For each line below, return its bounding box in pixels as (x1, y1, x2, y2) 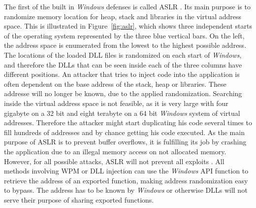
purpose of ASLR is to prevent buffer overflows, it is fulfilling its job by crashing (4, 137, 247, 147)
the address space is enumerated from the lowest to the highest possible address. (4, 40, 247, 50)
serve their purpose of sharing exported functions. (4, 194, 154, 205)
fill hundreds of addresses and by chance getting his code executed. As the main (4, 127, 245, 137)
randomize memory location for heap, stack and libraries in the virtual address (4, 11, 242, 21)
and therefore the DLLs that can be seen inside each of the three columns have (4, 59, 242, 69)
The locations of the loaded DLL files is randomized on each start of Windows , (4, 49, 242, 60)
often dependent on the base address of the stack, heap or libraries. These (4, 78, 226, 89)
